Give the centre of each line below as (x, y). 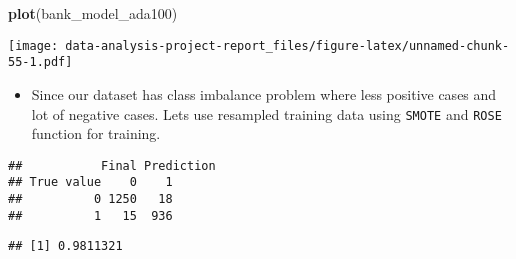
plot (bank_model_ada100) (93, 13)
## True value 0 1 (90, 182)
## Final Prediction (112, 165)
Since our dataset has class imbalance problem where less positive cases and (264, 93)
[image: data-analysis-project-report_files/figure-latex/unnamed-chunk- (259, 45)
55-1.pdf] (40, 62)
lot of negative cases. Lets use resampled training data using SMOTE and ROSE (266, 113)
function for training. (96, 133)
